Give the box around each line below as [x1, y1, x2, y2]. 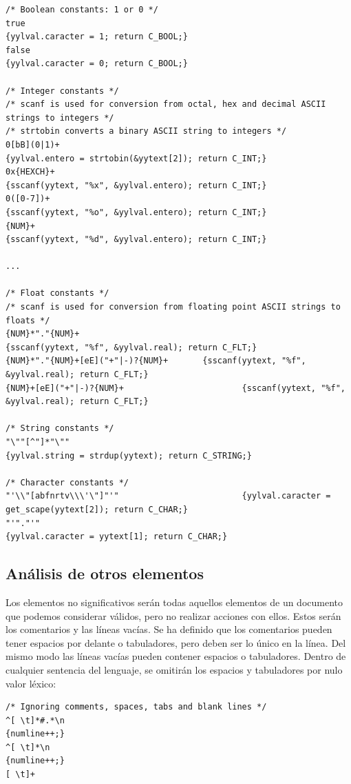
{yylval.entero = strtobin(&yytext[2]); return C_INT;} [6, 153, 267, 163]
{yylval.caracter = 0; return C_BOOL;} [6, 59, 188, 69]
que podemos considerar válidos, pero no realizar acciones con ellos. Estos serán [6, 608, 341, 623]
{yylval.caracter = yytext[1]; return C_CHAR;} [6, 532, 228, 542]
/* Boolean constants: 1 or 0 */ [6, 5, 158, 14]
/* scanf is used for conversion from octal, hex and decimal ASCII [6, 99, 326, 110]
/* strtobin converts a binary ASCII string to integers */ [6, 126, 287, 137]
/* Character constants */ [6, 477, 129, 488]
